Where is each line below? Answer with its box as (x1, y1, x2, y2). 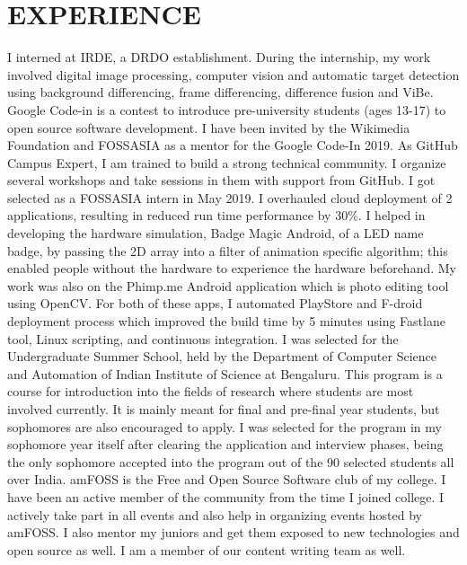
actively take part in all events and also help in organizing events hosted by (7, 505, 422, 524)
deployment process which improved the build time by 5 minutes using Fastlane (7, 312, 445, 331)
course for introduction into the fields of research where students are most (7, 382, 414, 401)
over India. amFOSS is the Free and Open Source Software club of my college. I (7, 470, 446, 489)
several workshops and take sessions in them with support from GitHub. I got (7, 171, 436, 190)
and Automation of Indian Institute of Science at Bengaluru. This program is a (7, 364, 443, 383)
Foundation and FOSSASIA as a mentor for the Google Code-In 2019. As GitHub (7, 136, 458, 154)
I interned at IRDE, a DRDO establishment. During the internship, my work (7, 48, 431, 66)
